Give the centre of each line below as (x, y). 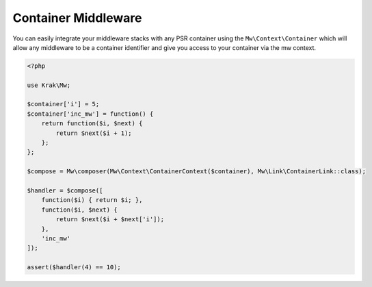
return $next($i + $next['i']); (110, 220)
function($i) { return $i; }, (92, 200)
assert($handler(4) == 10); (74, 267)
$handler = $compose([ (65, 191)
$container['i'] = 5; (63, 104)
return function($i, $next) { (92, 124)
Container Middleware (77, 18)
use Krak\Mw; (49, 85)
